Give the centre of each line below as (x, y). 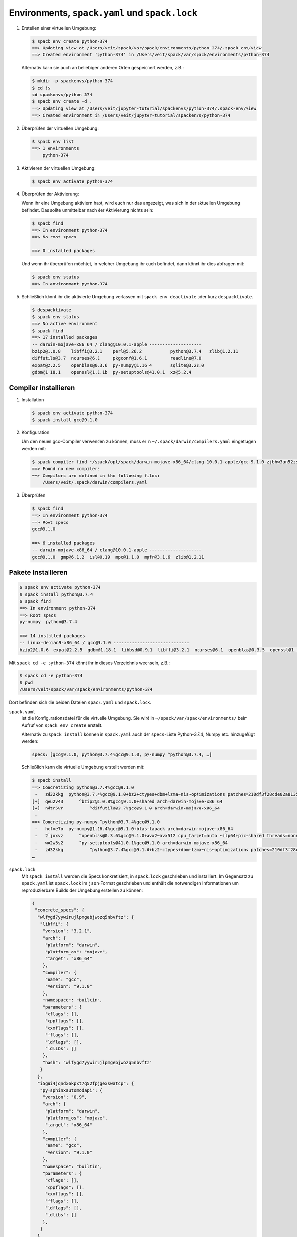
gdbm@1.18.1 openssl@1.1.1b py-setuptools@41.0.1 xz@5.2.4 (112, 372)
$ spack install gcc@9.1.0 (65, 420)
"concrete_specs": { (60, 910)
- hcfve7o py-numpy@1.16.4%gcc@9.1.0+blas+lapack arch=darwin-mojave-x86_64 (134, 829)
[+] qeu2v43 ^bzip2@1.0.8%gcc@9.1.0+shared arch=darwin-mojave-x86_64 (127, 801)
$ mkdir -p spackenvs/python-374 (73, 81)
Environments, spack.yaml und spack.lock (103, 13)
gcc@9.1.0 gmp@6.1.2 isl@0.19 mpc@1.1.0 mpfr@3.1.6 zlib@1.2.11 (118, 557)
